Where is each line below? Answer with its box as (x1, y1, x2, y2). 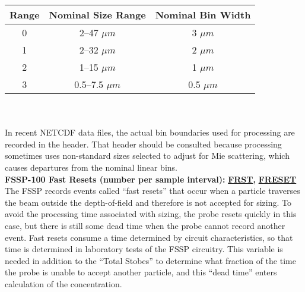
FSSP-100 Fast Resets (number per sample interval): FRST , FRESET (5, 172, 297, 185)
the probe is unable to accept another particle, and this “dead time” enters (5, 266, 277, 278)
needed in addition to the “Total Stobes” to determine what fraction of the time (5, 254, 296, 266)
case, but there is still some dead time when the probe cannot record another (5, 219, 285, 231)
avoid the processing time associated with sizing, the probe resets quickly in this (5, 208, 297, 220)
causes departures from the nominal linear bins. (5, 161, 177, 173)
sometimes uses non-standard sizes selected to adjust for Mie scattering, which (5, 149, 290, 162)
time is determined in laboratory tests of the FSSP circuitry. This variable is (5, 243, 283, 255)
